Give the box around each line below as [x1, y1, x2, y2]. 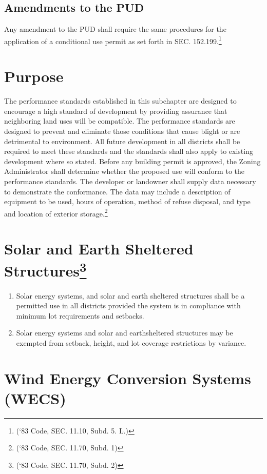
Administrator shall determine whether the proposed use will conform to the [4, 166, 244, 176]
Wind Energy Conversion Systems [4, 367, 251, 388]
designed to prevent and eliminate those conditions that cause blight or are [4, 125, 240, 136]
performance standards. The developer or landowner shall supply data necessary [4, 175, 256, 186]
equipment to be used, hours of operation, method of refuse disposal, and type [4, 196, 251, 207]
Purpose [4, 66, 64, 87]
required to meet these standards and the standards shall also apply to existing [4, 146, 253, 156]
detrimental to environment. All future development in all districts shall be [4, 135, 240, 146]
